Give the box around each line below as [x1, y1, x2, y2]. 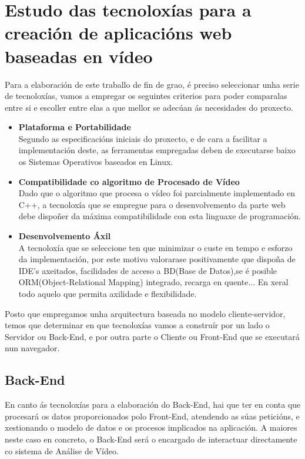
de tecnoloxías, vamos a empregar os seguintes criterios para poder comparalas [5, 90, 287, 102]
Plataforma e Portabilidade [18, 121, 131, 133]
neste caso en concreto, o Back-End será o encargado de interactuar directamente [5, 432, 297, 445]
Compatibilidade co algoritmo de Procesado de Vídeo [18, 175, 240, 187]
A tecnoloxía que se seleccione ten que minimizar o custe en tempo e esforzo [18, 241, 293, 253]
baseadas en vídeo [5, 44, 153, 68]
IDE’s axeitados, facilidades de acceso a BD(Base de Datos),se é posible [18, 264, 277, 276]
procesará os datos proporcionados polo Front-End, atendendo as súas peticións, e [5, 410, 300, 422]
